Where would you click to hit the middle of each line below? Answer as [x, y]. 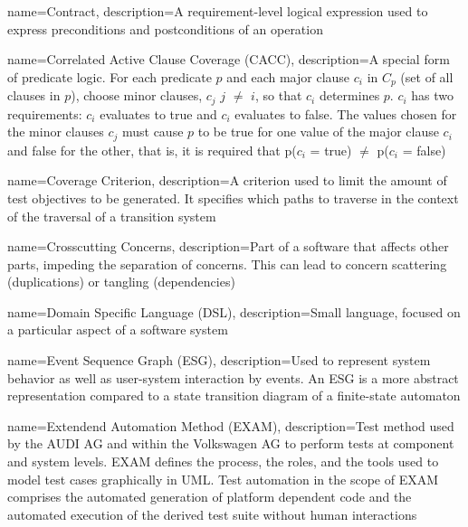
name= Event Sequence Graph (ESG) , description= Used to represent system [219, 360]
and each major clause [288, 76]
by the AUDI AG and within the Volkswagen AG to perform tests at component [231, 443]
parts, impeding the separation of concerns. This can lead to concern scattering [227, 263]
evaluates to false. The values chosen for [346, 113]
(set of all [427, 76]
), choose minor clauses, [137, 95]
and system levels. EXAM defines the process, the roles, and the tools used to [223, 461]
